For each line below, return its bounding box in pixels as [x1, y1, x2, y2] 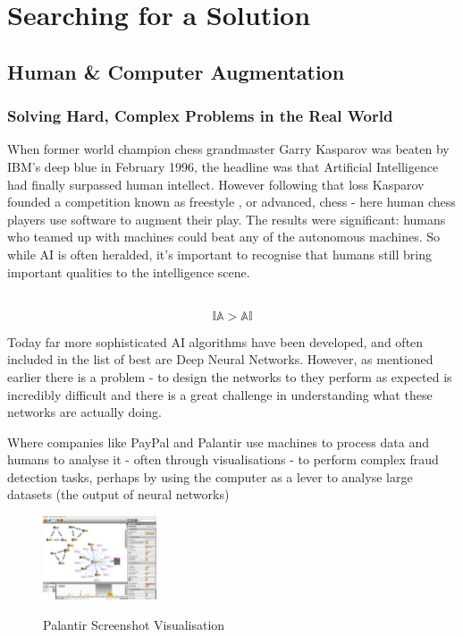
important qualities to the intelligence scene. [7, 262, 250, 281]
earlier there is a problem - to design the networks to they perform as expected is [7, 367, 452, 386]
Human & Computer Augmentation [7, 57, 345, 85]
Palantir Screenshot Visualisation [43, 615, 225, 633]
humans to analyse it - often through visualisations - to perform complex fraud [7, 450, 439, 469]
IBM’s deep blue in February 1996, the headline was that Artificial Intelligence [7, 157, 439, 175]
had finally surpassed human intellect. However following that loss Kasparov [7, 174, 425, 193]
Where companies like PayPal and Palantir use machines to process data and [7, 432, 430, 451]
